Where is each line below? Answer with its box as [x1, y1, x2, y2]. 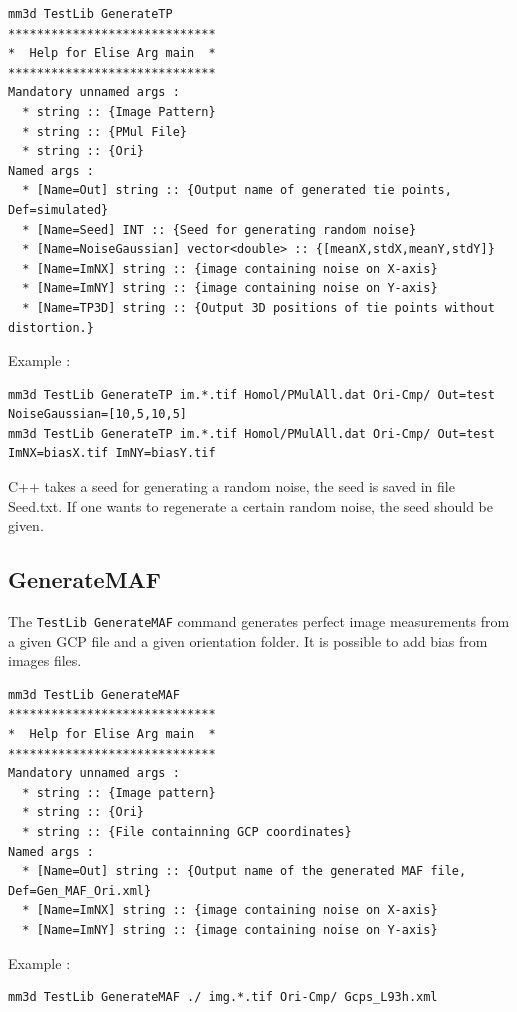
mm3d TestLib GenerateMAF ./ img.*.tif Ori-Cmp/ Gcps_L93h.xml [8, 990, 438, 1005]
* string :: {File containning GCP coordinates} [22, 825, 352, 840]
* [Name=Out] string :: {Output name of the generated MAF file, [22, 864, 467, 879]
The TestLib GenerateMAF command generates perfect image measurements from [8, 611, 510, 632]
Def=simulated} [8, 202, 109, 217]
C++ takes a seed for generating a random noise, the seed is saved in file [8, 476, 455, 497]
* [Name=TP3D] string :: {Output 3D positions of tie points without [22, 300, 495, 315]
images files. [8, 650, 82, 671]
